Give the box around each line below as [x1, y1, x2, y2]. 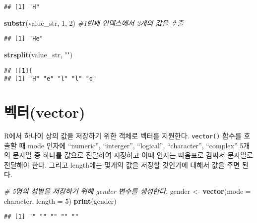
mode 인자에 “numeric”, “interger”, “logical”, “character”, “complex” [27, 140, 238, 150]
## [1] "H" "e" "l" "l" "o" [4, 75, 97, 83]
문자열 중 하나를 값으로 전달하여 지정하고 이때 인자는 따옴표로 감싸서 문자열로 [12, 150, 254, 160]
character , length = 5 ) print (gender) [4, 195, 117, 206]
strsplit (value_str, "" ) [4, 49, 73, 59]
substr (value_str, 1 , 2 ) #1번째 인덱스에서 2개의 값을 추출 [4, 17, 184, 28]
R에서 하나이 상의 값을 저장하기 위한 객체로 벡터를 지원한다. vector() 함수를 [4, 130, 242, 140]
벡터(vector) [4, 102, 85, 122]
